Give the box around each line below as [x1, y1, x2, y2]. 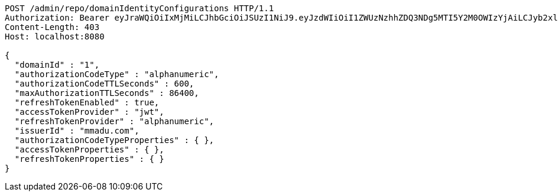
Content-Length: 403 [5, 22, 100, 32]
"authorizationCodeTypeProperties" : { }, [14, 135, 215, 145]
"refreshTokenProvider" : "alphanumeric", [14, 117, 215, 126]
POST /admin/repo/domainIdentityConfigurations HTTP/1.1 [5, 4, 274, 13]
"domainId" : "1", [14, 60, 100, 69]
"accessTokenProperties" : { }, [14, 145, 164, 154]
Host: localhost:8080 [5, 32, 105, 41]
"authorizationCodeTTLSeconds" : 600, [14, 79, 194, 88]
